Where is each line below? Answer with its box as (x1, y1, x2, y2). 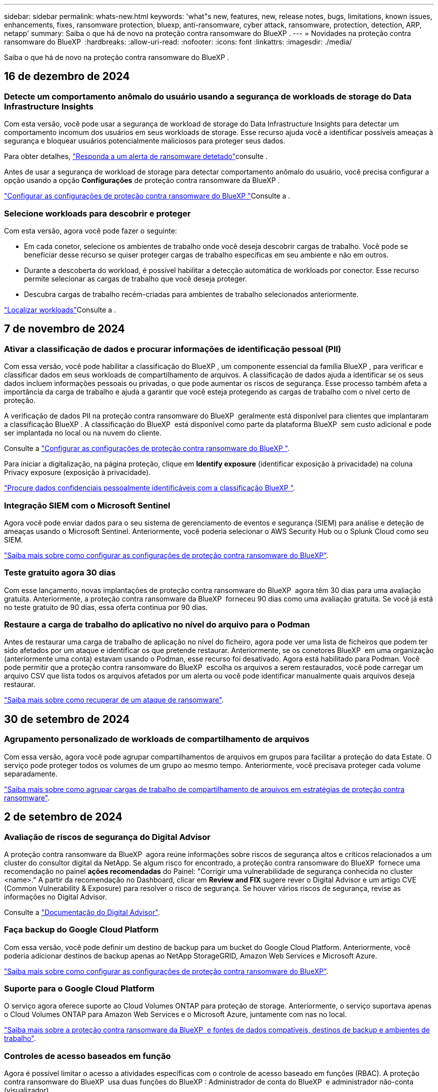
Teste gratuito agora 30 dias (4, 567, 116, 578)
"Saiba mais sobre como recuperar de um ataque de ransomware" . (4, 695, 224, 704)
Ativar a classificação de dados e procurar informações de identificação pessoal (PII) (4, 343, 341, 354)
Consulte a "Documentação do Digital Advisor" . (4, 907, 160, 916)
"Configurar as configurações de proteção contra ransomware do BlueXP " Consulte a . (4, 191, 290, 200)
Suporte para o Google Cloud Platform (4, 983, 154, 993)
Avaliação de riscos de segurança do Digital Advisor (4, 831, 210, 842)
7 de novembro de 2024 (4, 322, 125, 335)
